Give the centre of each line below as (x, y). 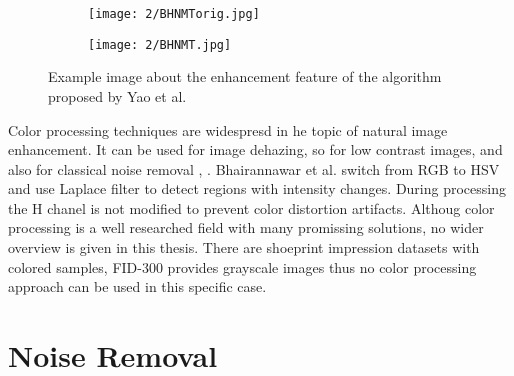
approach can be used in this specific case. (137, 286)
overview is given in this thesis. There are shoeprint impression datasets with (244, 247)
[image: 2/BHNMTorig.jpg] (174, 14)
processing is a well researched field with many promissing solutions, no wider (246, 227)
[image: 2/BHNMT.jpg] (160, 44)
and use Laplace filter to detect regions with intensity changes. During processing (257, 188)
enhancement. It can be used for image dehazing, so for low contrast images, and (255, 149)
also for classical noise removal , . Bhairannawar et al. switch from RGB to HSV (254, 168)
